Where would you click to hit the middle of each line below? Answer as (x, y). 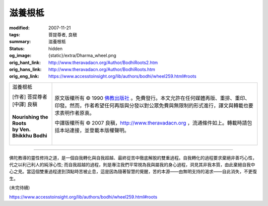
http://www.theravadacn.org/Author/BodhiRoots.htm (102, 69)
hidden (56, 48)
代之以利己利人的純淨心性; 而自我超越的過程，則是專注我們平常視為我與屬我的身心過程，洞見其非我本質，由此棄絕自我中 (132, 165)
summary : (20, 42)
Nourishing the (30, 117)
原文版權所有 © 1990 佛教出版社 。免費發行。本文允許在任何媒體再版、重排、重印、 (152, 98)
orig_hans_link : (25, 69)
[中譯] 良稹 (25, 104)
